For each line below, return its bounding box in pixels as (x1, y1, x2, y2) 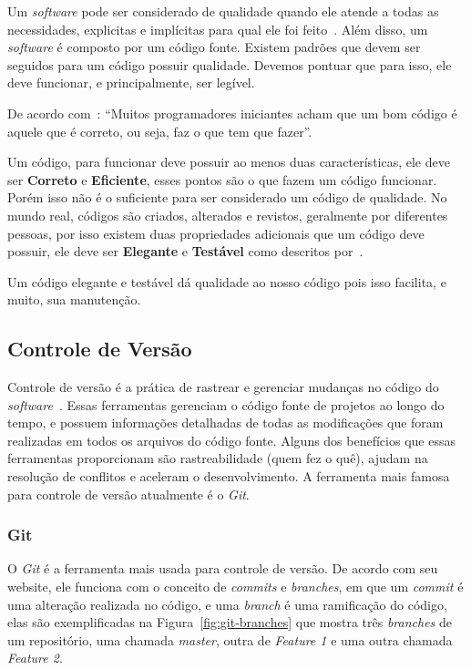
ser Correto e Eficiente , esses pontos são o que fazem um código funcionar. (7, 170, 437, 189)
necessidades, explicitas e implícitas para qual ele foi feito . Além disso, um (7, 19, 428, 38)
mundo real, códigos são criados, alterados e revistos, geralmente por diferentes (7, 205, 448, 224)
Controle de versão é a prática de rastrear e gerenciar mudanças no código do (7, 377, 439, 397)
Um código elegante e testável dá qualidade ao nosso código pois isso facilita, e (7, 272, 446, 291)
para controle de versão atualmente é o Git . (7, 484, 250, 503)
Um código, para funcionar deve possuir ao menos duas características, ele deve (7, 152, 450, 171)
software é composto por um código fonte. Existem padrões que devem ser (7, 37, 421, 57)
